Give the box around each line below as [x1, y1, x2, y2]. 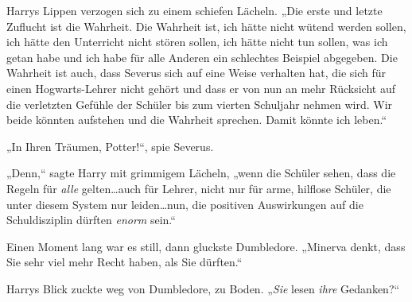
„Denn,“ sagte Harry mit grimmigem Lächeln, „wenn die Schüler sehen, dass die [6, 165, 396, 181]
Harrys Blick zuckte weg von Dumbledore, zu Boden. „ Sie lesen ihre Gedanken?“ [6, 280, 400, 296]
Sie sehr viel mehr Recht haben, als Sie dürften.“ [6, 254, 243, 270]
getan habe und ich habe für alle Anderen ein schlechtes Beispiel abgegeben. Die [6, 48, 398, 65]
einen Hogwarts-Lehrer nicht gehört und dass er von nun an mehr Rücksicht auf [6, 79, 395, 96]
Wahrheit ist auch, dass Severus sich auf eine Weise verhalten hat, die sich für [6, 64, 387, 81]
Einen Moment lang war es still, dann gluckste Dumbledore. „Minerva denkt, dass [6, 238, 406, 254]
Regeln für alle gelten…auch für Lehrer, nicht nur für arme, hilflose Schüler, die [6, 180, 391, 196]
